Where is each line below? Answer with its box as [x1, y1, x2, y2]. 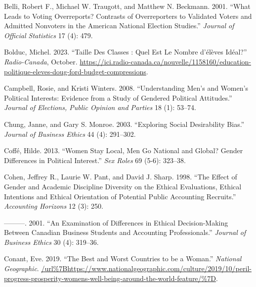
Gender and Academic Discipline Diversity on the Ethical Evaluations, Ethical [4, 181, 242, 191]
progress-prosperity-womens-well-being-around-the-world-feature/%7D [4, 273, 216, 283]
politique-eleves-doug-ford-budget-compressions [4, 66, 146, 76]
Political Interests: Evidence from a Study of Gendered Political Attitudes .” [4, 92, 232, 103]
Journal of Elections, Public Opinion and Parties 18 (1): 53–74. [4, 102, 196, 113]
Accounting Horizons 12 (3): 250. [4, 201, 103, 211]
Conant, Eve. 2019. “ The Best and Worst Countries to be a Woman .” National [4, 253, 242, 264]
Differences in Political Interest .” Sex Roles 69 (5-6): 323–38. [4, 155, 186, 165]
